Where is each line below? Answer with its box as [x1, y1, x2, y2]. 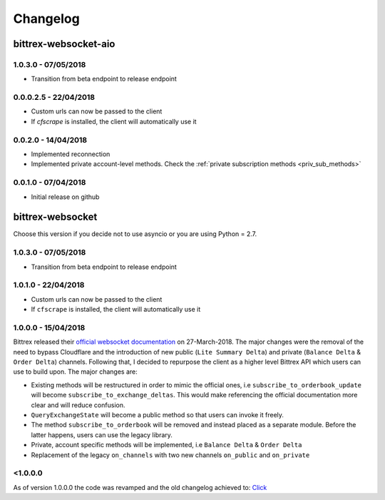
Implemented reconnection [31, 150, 111, 158]
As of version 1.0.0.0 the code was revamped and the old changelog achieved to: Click [13, 483, 267, 491]
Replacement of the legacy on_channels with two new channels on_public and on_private [31, 450, 310, 459]
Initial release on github [31, 193, 100, 201]
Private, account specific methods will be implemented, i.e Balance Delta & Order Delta [31, 441, 302, 449]
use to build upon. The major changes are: [13, 367, 138, 376]
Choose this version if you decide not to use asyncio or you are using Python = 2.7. [13, 230, 257, 238]
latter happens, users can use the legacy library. [31, 430, 173, 439]
